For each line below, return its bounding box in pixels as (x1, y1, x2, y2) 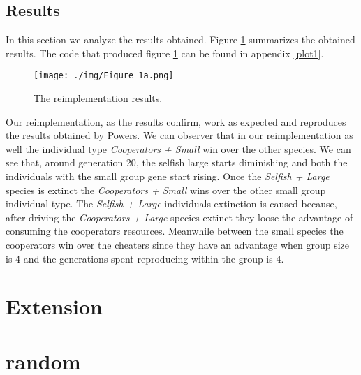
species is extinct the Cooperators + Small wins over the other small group (6, 182, 326, 197)
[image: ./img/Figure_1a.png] (34, 71, 174, 81)
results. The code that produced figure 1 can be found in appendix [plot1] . (6, 45, 324, 60)
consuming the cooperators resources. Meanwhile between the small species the (6, 223, 344, 238)
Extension (6, 292, 103, 321)
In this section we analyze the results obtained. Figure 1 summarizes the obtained (6, 32, 355, 47)
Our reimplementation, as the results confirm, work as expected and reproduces (6, 114, 346, 128)
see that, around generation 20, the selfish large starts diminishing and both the (6, 155, 348, 170)
